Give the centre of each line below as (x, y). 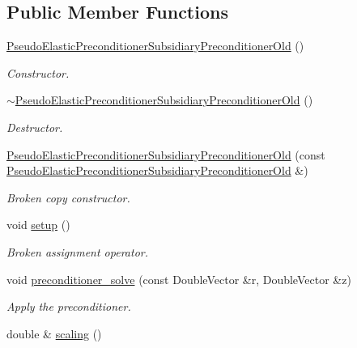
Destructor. (35, 127)
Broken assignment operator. (77, 251)
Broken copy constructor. (68, 197)
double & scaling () (54, 333)
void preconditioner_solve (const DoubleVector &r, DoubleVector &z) (179, 279)
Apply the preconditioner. (69, 306)
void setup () (38, 225)
